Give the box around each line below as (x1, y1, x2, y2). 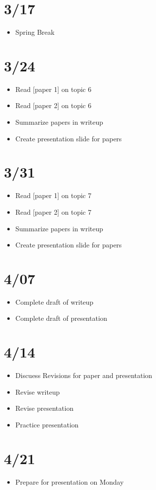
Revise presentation (15, 403, 74, 413)
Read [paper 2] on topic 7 (15, 206, 91, 217)
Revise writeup (15, 386, 60, 397)
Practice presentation (15, 419, 79, 429)
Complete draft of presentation (15, 313, 107, 323)
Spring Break (15, 27, 55, 37)
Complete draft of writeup (15, 296, 94, 307)
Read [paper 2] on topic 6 (15, 100, 91, 111)
